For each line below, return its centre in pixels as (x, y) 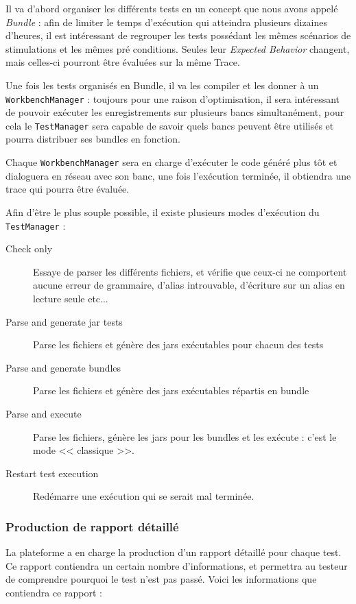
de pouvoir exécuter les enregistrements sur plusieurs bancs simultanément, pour (175, 112)
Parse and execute (44, 413)
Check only (29, 249)
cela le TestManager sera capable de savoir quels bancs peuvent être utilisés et (170, 125)
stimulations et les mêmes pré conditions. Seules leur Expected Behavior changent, (178, 48)
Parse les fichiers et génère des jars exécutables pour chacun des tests (178, 345)
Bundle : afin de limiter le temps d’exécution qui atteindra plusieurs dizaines (167, 22)
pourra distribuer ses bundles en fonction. (93, 139)
